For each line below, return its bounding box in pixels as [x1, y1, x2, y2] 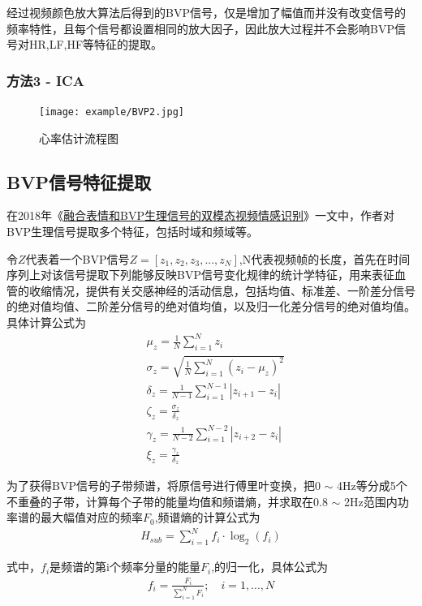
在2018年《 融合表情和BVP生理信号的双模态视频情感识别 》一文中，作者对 [6, 207, 394, 224]
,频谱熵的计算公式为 [154, 509, 261, 526]
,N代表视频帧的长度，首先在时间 [239, 250, 411, 267]
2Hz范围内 [344, 492, 398, 509]
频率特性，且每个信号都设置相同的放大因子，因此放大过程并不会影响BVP [6, 19, 394, 37]
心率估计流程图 [39, 129, 118, 146]
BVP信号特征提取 [6, 169, 151, 194]
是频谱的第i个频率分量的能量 [50, 558, 200, 575]
